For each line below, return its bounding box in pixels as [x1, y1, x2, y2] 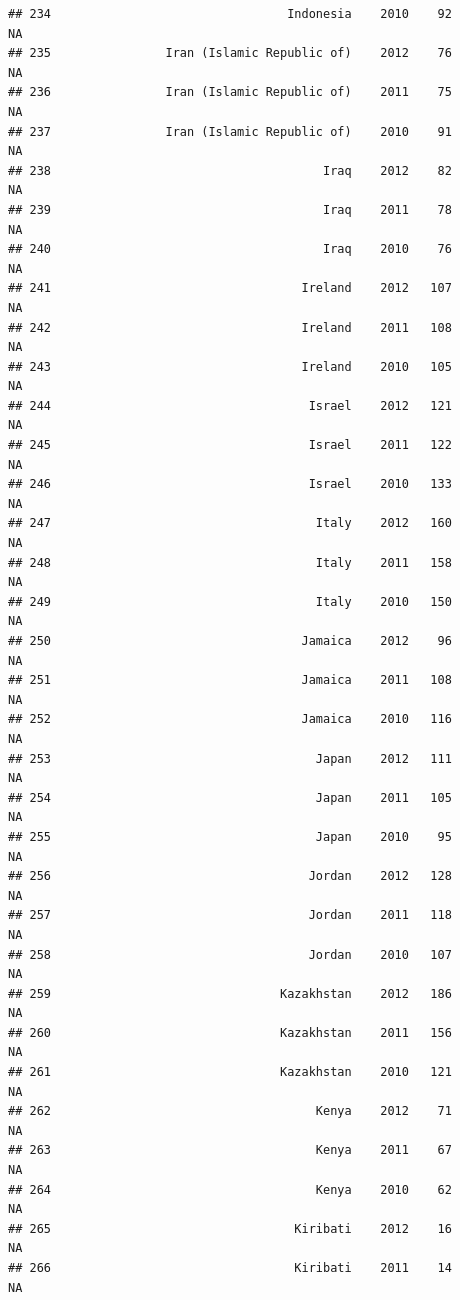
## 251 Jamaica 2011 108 [8, 673, 452, 688]
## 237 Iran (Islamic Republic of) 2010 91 [8, 124, 452, 139]
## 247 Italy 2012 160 [8, 516, 452, 531]
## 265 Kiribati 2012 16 [8, 1221, 452, 1236]
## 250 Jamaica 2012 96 [8, 634, 452, 648]
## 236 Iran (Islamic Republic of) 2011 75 [8, 85, 452, 100]
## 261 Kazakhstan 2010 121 [8, 1065, 452, 1080]
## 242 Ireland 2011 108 [8, 320, 452, 335]
